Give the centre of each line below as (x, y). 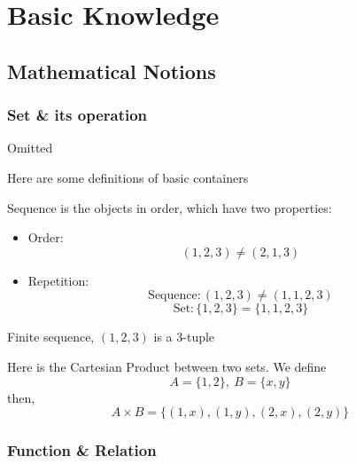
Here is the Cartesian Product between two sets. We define (167, 366)
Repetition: (58, 280)
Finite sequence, (51, 337)
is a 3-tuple (184, 337)
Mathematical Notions (112, 71)
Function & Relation (82, 450)
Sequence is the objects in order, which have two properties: (170, 207)
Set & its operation (77, 115)
